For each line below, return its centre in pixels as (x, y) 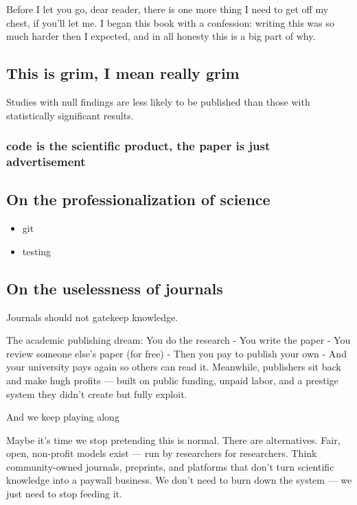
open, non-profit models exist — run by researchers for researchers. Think (162, 453)
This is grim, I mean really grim (123, 73)
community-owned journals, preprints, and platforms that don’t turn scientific (170, 466)
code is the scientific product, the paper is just (138, 146)
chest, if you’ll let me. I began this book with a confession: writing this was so (170, 22)
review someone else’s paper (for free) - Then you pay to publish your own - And (176, 353)
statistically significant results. (70, 115)
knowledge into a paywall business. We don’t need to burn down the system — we (179, 480)
